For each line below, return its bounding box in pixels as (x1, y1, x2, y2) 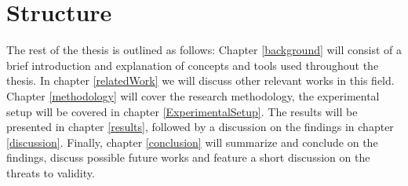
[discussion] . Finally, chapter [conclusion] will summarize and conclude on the (6, 133, 378, 150)
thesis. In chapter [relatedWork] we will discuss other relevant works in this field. (6, 72, 395, 89)
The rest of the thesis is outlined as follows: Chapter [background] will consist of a (6, 42, 402, 58)
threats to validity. (6, 164, 95, 181)
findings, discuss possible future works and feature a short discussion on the (6, 149, 370, 166)
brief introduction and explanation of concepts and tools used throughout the (6, 57, 379, 73)
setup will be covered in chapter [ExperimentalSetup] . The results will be (6, 103, 358, 119)
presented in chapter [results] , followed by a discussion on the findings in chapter (6, 119, 394, 135)
